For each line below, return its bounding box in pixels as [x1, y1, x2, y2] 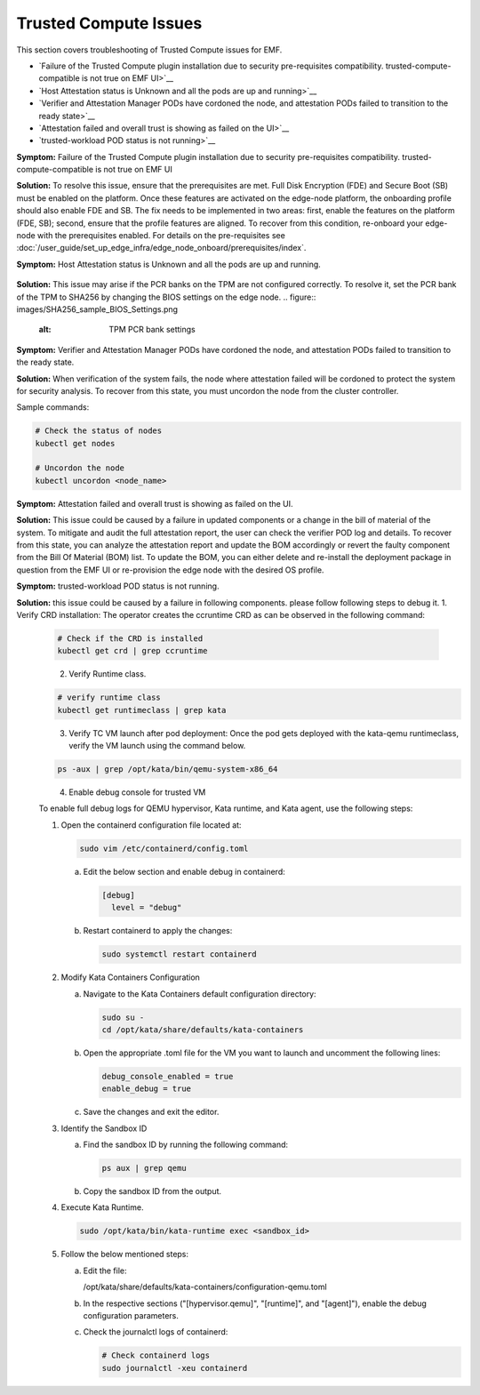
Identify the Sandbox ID [60, 1123, 148, 1134]
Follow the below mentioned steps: [60, 1249, 189, 1260]
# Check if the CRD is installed [57, 633, 204, 644]
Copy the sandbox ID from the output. [83, 1185, 222, 1196]
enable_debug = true [101, 1084, 191, 1094]
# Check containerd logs [101, 1351, 211, 1360]
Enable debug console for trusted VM [68, 787, 206, 798]
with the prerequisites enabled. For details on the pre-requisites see [36, 230, 286, 241]
